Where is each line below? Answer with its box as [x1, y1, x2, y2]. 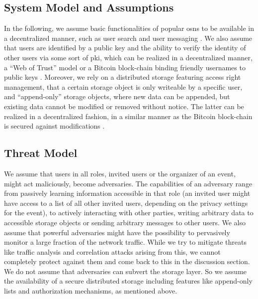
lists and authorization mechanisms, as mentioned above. [4, 286, 177, 296]
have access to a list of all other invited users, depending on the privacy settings [4, 197, 248, 208]
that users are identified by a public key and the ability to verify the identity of [4, 42, 246, 53]
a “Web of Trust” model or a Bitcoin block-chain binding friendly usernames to [4, 62, 246, 72]
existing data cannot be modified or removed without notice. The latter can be [4, 101, 244, 111]
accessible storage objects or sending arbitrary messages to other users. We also [4, 217, 246, 227]
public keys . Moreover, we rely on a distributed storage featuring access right [4, 72, 241, 82]
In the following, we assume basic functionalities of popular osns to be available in [4, 23, 254, 33]
